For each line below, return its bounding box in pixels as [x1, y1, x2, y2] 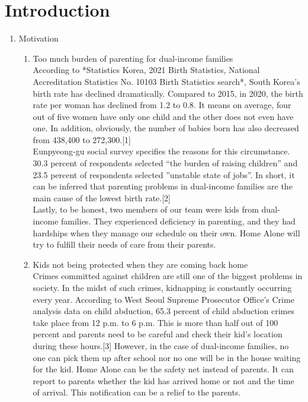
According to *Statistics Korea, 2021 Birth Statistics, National [33, 64, 260, 76]
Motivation [18, 32, 59, 45]
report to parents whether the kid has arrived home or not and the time [33, 374, 294, 387]
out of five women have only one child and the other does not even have [33, 110, 294, 122]
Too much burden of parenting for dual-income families [33, 52, 233, 64]
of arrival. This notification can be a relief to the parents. [33, 386, 241, 398]
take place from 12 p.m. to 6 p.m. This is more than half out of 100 [33, 316, 278, 328]
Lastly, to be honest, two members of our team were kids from [33, 203, 259, 216]
